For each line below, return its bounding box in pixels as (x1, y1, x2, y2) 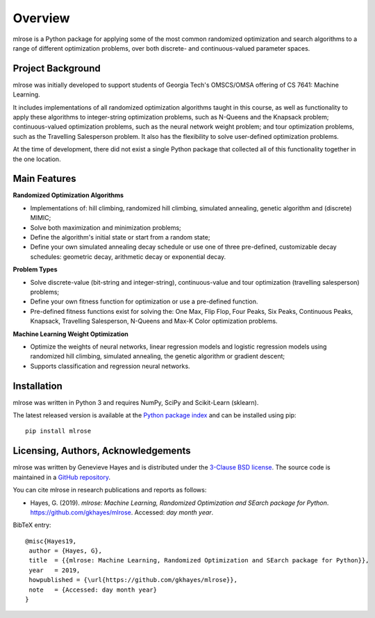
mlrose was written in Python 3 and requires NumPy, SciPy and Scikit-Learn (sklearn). (12, 398, 259, 406)
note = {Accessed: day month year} (28, 585, 158, 594)
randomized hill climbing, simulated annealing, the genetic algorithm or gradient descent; (30, 352, 285, 360)
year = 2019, (28, 566, 81, 574)
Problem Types (12, 265, 58, 274)
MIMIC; (30, 214, 51, 222)
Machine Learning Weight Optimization (12, 330, 128, 338)
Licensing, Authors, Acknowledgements (12, 445, 191, 457)
